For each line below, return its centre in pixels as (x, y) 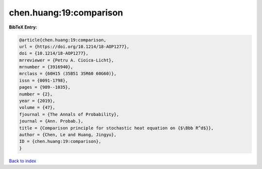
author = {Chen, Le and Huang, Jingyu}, (68, 135)
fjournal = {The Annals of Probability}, (69, 114)
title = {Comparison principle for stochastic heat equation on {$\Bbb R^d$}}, (116, 128)
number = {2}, (36, 94)
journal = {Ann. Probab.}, (51, 121)
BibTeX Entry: (23, 27)
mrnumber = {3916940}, (46, 67)
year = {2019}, (37, 101)
